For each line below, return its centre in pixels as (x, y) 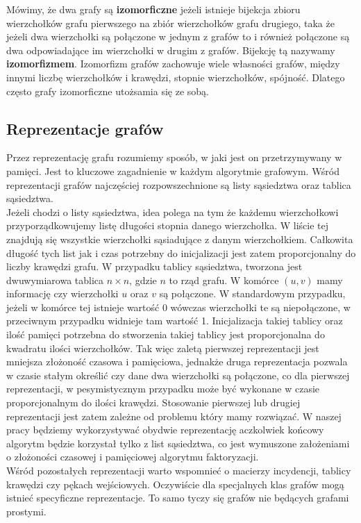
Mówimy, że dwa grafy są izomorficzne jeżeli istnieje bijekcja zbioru (153, 9)
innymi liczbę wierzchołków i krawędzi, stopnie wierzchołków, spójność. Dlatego (176, 77)
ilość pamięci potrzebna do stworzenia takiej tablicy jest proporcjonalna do (166, 334)
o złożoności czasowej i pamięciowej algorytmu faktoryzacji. (133, 457)
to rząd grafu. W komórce (224, 280)
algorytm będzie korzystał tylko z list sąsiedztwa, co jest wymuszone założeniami (178, 443)
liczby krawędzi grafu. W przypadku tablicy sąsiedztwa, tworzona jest (154, 266)
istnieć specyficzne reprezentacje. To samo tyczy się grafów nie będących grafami (178, 498)
